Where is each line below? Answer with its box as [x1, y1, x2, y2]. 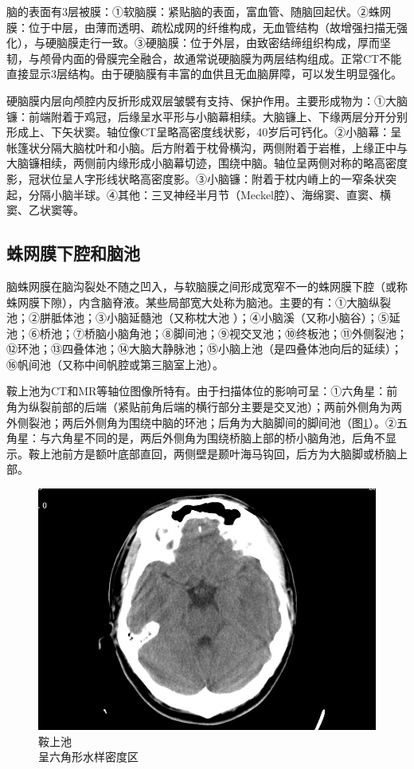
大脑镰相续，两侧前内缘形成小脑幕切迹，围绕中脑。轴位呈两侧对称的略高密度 [6, 155, 408, 171]
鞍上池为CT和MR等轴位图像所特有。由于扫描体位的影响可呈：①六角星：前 [6, 383, 398, 399]
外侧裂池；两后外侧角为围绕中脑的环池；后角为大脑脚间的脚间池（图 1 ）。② [6, 414, 396, 430]
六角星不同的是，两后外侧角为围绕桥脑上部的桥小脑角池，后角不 [50, 430, 385, 446]
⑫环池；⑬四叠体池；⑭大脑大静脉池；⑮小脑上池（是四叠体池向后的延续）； [6, 340, 402, 357]
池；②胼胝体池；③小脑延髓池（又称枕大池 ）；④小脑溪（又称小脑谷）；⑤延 [6, 309, 400, 326]
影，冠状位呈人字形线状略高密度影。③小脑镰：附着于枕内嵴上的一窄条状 [6, 170, 385, 186]
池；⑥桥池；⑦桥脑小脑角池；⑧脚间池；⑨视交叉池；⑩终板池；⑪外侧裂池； [6, 324, 408, 341]
